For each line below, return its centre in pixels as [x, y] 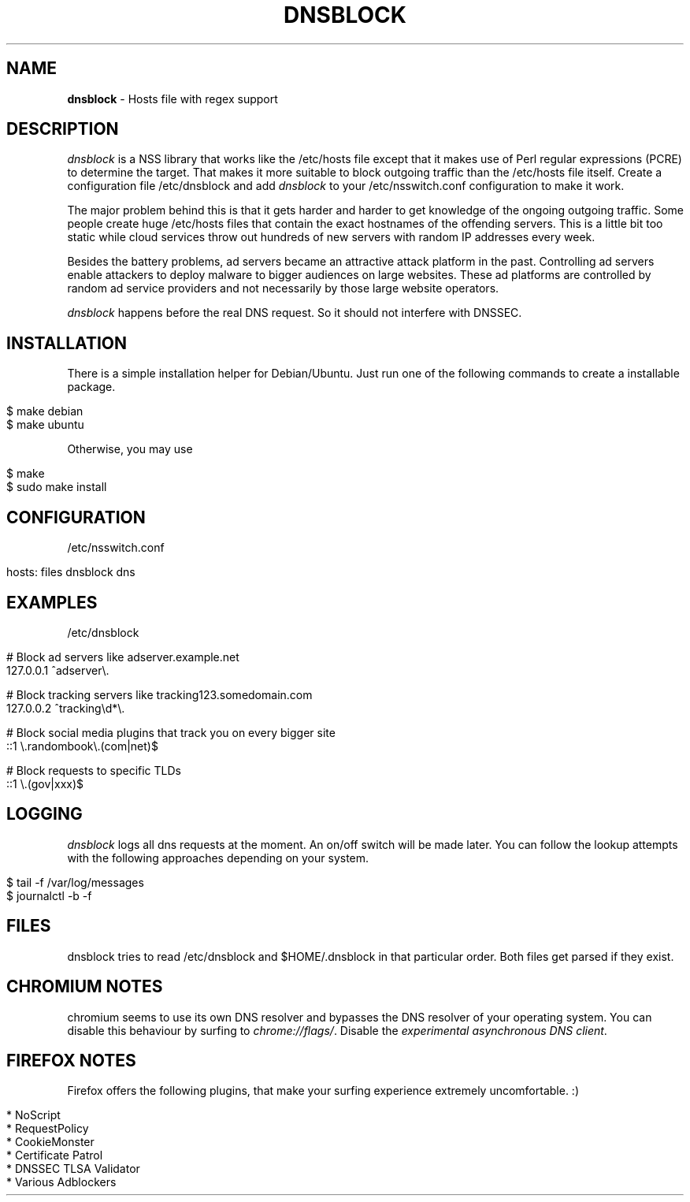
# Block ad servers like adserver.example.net [123, 657]
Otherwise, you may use [130, 449]
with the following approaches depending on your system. [218, 858]
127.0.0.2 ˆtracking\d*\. [66, 708]
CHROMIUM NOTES [85, 987]
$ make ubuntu [45, 425]
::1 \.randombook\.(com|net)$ [82, 746]
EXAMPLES [52, 602]
